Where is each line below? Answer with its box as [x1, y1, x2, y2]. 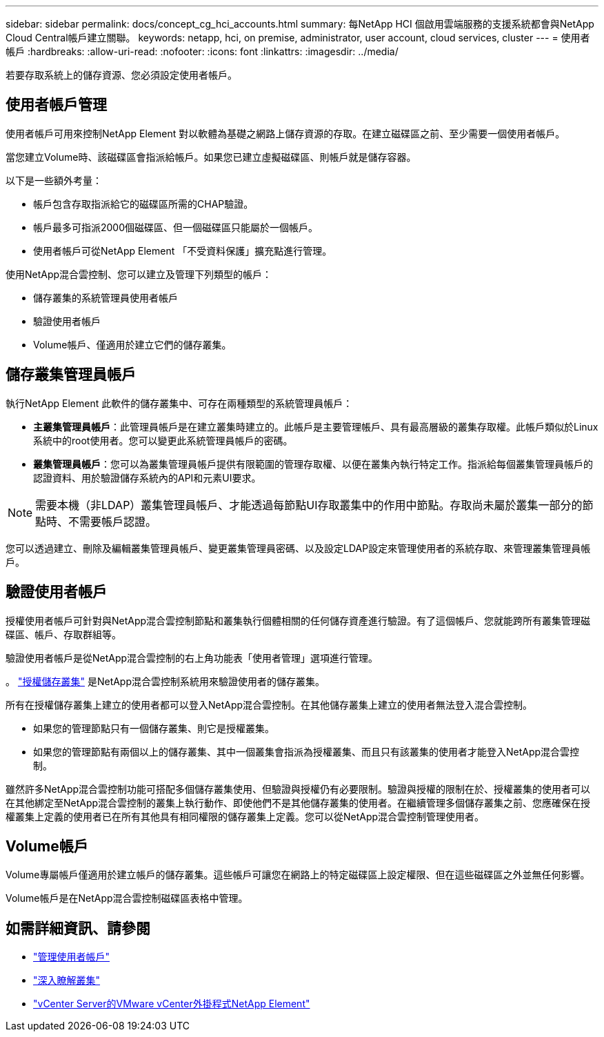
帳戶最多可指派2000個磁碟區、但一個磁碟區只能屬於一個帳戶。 [33, 221, 319, 233]
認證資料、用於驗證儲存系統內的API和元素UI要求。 [33, 471, 261, 484]
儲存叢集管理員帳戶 [6, 366, 136, 384]
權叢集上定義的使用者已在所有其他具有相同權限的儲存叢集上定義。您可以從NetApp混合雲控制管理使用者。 [6, 810, 485, 822]
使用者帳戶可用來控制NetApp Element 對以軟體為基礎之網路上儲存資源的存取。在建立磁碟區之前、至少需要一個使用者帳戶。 [6, 127, 565, 139]
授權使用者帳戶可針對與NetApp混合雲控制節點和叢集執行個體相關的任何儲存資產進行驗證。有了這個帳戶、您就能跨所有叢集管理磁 [6, 614, 591, 626]
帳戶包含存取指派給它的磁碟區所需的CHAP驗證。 [33, 197, 254, 210]
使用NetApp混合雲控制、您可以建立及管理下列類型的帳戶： [6, 268, 272, 280]
